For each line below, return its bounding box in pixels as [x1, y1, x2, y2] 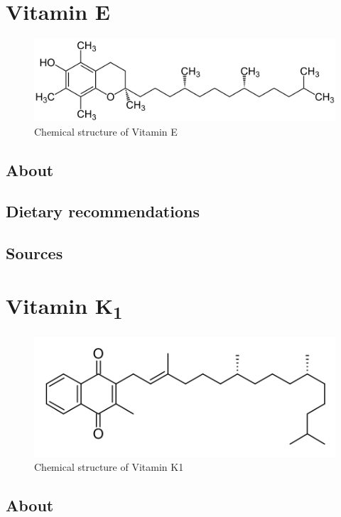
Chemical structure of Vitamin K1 [34, 459, 184, 474]
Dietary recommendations [6, 200, 200, 222]
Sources [6, 242, 63, 264]
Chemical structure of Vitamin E [34, 124, 178, 138]
